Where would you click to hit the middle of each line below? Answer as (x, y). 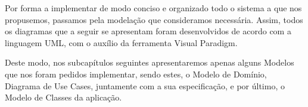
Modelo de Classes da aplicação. (63, 97)
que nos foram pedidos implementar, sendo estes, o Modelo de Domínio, (136, 74)
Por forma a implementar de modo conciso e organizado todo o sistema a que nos (153, 8)
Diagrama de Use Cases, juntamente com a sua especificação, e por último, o (145, 85)
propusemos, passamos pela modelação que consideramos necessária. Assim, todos (154, 19)
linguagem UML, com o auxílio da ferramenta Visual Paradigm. (121, 42)
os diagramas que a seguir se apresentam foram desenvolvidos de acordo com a (148, 31)
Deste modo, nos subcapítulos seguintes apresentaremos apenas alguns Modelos (150, 62)
